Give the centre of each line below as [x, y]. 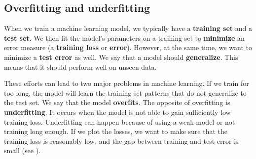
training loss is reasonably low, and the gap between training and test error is [121, 141]
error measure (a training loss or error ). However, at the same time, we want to [128, 47]
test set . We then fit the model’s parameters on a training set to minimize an [124, 38]
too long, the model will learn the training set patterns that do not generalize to [125, 93]
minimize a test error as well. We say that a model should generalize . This [121, 57]
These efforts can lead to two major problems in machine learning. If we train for [127, 83]
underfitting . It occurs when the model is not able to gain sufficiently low [117, 112]
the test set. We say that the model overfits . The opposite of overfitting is [117, 102]
